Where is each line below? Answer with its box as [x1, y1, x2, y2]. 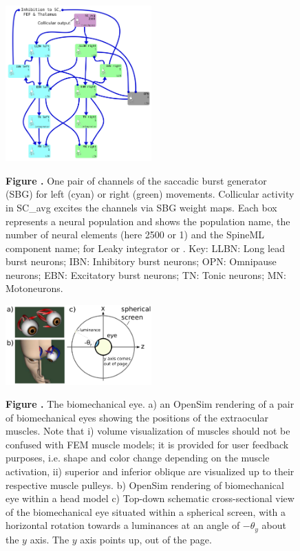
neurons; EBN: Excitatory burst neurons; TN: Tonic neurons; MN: [6, 267, 286, 282]
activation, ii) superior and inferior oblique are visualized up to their [6, 464, 294, 479]
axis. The [30, 532, 69, 546]
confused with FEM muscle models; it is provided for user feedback [6, 437, 289, 451]
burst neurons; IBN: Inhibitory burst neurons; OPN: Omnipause [6, 254, 277, 269]
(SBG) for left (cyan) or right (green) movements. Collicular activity [6, 187, 294, 201]
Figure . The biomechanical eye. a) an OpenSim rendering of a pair [6, 397, 294, 411]
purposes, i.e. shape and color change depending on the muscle [6, 450, 270, 465]
